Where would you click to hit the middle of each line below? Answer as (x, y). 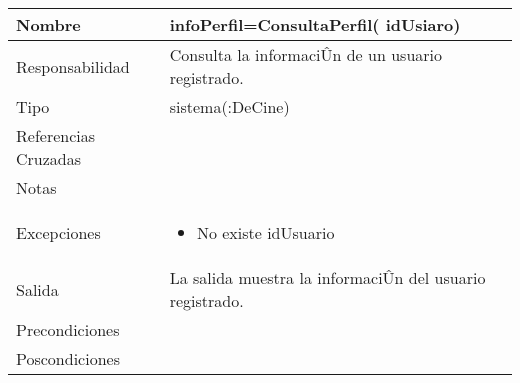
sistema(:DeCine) (229, 106)
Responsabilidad (73, 66)
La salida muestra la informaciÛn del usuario (327, 277)
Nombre (48, 24)
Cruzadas (49, 158)
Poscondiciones (68, 358)
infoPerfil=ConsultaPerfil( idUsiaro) (315, 24)
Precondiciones (68, 329)
